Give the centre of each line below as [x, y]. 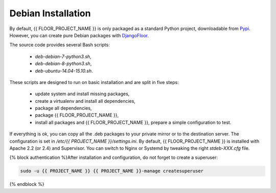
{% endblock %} [27, 184]
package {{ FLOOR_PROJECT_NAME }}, [77, 115]
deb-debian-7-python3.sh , [63, 57]
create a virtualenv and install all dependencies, [85, 101]
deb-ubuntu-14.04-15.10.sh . [64, 71]
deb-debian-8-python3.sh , [63, 64]
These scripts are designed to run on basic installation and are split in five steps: [94, 82]
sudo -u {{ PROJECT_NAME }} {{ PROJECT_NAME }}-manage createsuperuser [112, 171]
